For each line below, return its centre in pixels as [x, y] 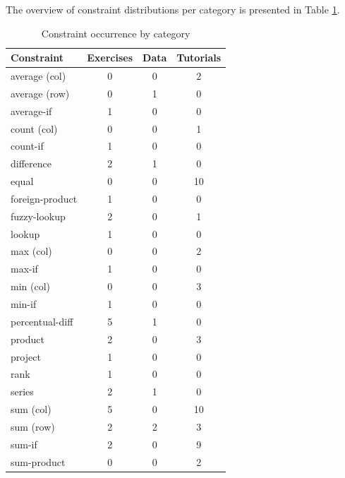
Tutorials [199, 58]
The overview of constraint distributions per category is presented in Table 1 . [173, 9]
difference [31, 163]
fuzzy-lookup [38, 216]
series [22, 392]
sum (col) [31, 409]
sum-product [38, 461]
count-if [27, 146]
